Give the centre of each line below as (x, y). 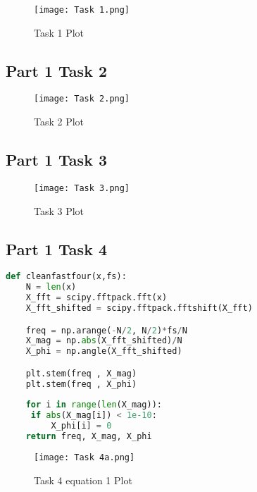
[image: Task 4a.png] (84, 457)
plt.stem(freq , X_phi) (81, 384)
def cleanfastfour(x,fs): (66, 277)
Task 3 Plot (59, 210)
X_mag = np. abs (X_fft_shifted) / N (104, 341)
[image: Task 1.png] (82, 10)
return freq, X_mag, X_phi (89, 437)
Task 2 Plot (59, 122)
